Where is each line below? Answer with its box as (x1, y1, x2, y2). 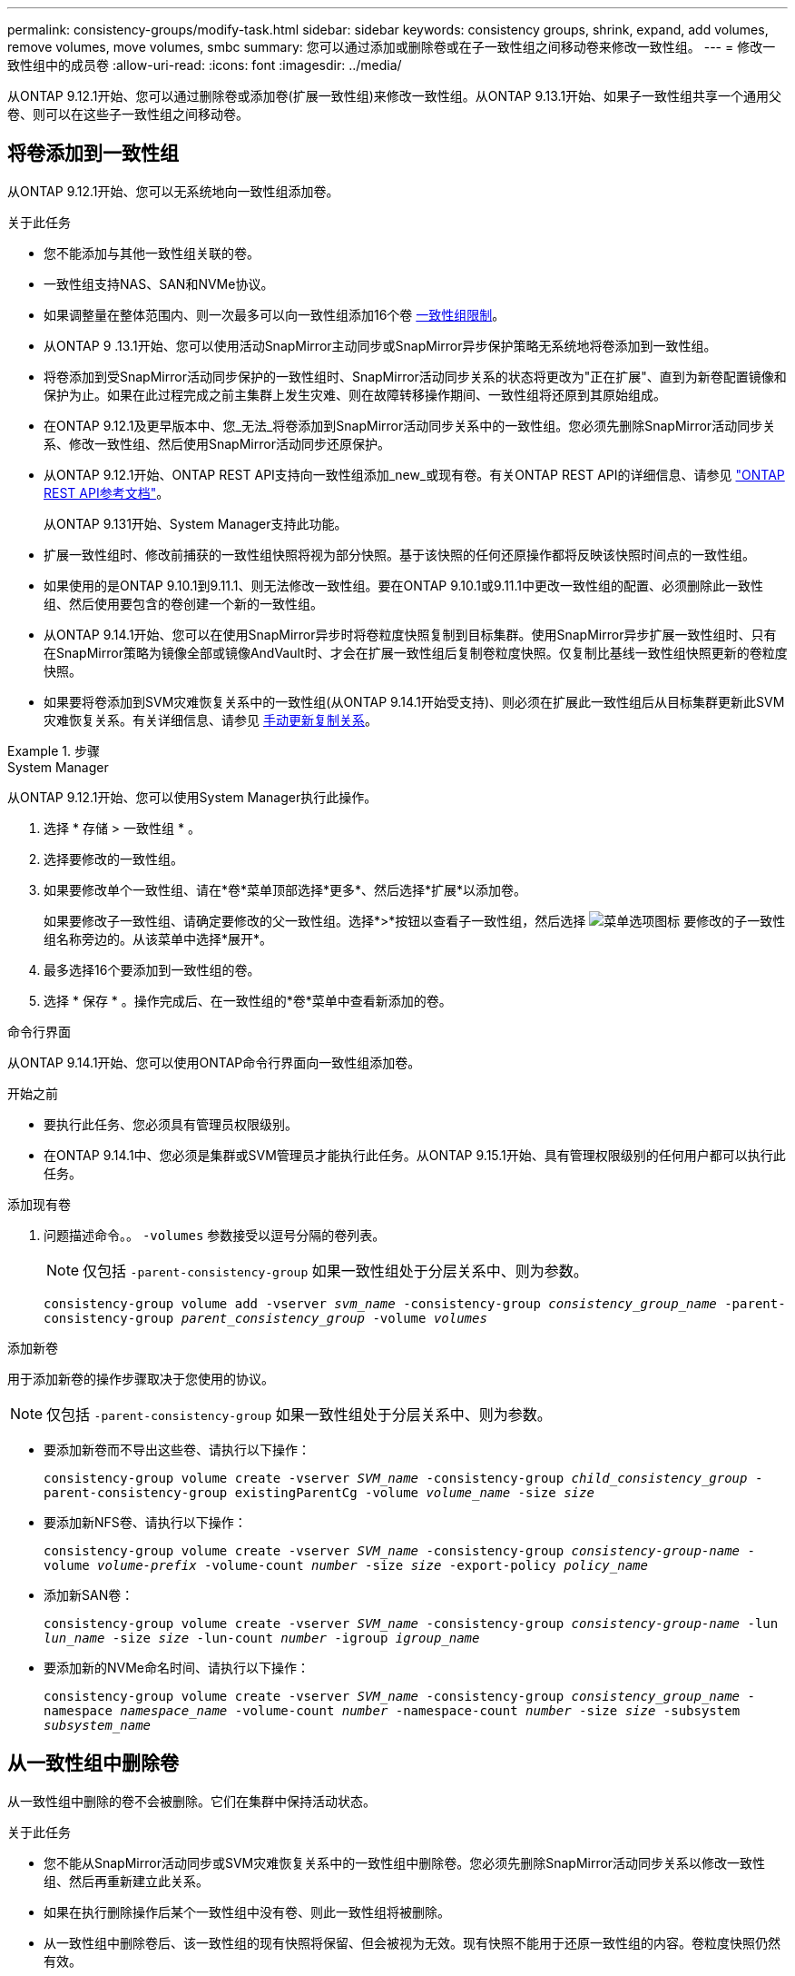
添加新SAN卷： (44, 1586, 134, 1603)
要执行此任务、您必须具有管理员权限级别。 (44, 1116, 298, 1132)
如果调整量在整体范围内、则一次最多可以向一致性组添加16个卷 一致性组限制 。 (44, 306, 505, 323)
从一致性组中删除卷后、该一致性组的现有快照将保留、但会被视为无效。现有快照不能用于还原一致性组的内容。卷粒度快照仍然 (44, 1934, 780, 1951)
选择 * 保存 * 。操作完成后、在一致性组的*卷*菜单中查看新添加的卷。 (44, 992, 452, 1008)
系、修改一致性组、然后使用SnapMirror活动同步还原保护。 (44, 435, 390, 452)
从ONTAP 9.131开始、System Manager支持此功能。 (44, 515, 348, 531)
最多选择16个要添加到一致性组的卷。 (44, 961, 260, 978)
